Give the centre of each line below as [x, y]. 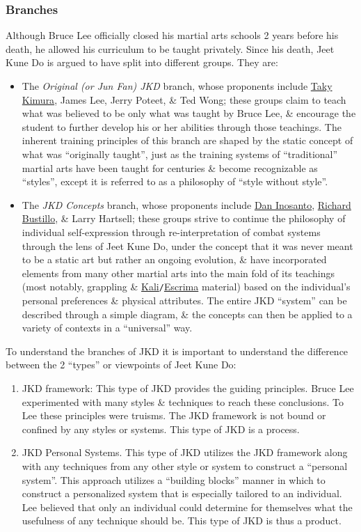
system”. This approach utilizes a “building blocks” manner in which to [174, 479]
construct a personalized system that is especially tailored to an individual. [182, 493]
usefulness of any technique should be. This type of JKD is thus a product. [182, 521]
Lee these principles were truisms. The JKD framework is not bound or [174, 415]
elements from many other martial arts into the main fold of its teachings [178, 273]
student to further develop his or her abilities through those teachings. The [182, 126]
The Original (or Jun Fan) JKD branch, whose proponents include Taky [177, 86]
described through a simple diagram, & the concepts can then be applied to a [187, 314]
